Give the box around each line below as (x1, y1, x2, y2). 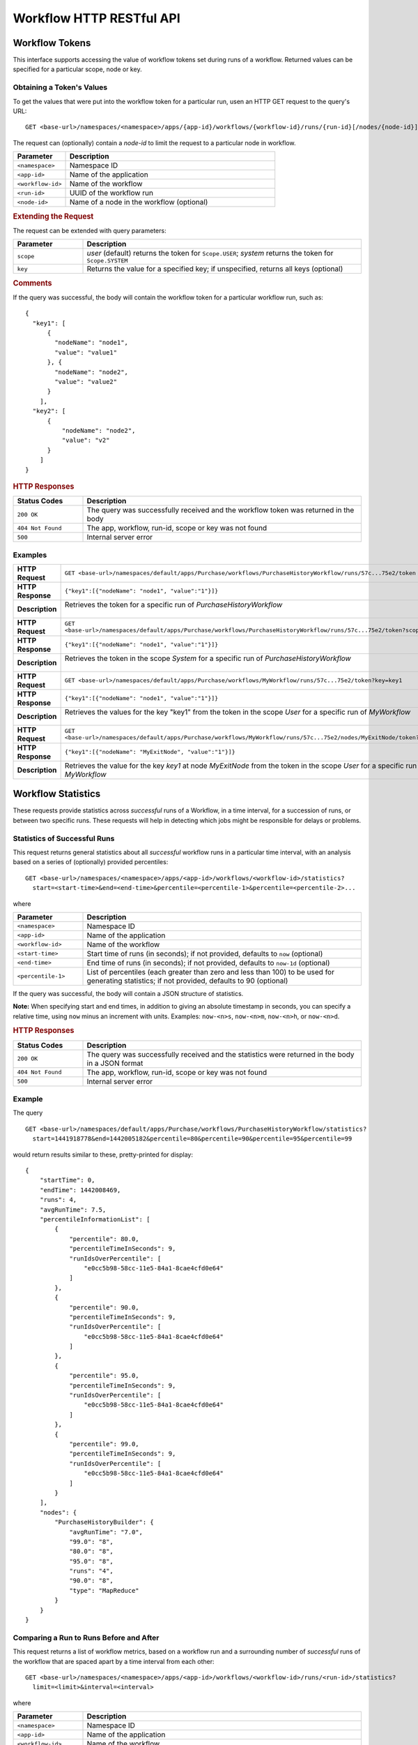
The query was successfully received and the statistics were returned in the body (86, 1049, 355, 1059)
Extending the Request (13, 211, 94, 221)
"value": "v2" (61, 436, 110, 445)
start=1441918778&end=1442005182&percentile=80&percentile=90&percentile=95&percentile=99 (32, 1135, 353, 1143)
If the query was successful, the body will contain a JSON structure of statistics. (13, 989, 244, 997)
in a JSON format (86, 1058, 144, 1068)
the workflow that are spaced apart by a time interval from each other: (13, 1657, 215, 1665)
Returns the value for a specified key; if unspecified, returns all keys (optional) (86, 264, 343, 274)
